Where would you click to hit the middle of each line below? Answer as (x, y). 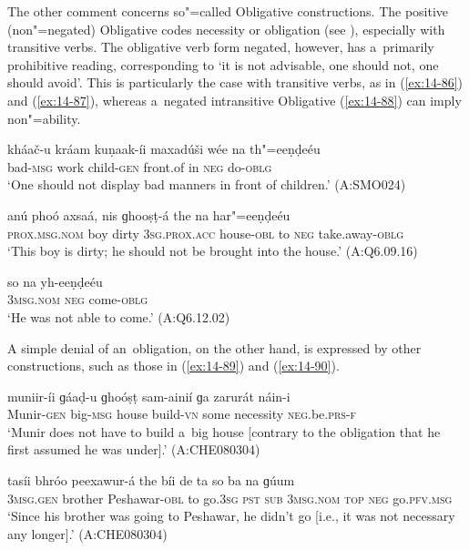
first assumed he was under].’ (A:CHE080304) (134, 449)
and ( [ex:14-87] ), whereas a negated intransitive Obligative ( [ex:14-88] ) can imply (234, 100)
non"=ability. (44, 118)
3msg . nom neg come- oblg (78, 299)
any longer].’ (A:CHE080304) (87, 533)
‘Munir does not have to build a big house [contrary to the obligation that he (224, 431)
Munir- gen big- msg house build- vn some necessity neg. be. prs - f (182, 414)
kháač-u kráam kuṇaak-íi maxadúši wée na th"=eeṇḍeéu (164, 149)
